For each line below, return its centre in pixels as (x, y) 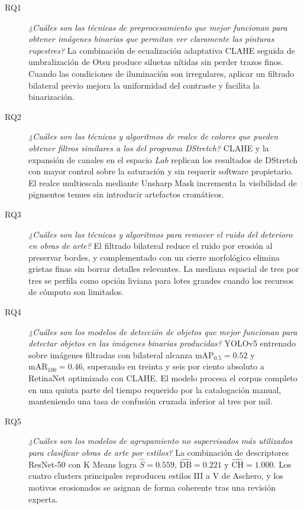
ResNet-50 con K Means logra (83, 464)
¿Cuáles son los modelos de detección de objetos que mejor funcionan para (163, 331)
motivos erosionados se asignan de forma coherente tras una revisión (152, 487)
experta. (43, 499)
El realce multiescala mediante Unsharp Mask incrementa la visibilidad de (163, 182)
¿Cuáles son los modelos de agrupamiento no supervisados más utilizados (161, 441)
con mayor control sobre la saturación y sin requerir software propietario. (161, 171)
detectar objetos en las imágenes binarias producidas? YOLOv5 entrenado (162, 343)
